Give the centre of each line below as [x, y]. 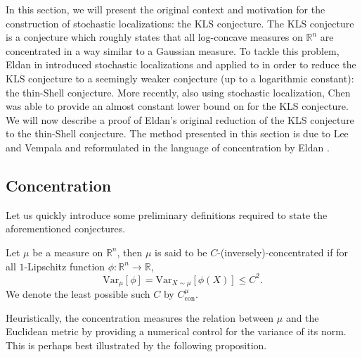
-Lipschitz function [65, 266]
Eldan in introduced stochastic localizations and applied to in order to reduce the [181, 64]
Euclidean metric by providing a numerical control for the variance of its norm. [176, 331]
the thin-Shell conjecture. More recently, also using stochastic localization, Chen [178, 92]
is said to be [181, 252]
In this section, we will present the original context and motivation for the [166, 9]
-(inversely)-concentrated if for [283, 252]
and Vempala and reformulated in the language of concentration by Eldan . [168, 147]
